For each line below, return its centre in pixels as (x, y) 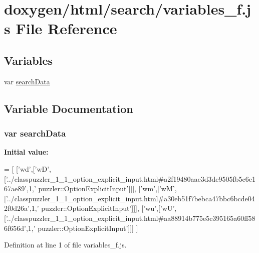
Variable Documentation (69, 108)
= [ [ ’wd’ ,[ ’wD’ (27, 168)
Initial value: (26, 152)
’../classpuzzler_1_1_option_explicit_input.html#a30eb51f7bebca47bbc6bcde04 (130, 198)
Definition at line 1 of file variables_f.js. (65, 245)
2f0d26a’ (17, 208)
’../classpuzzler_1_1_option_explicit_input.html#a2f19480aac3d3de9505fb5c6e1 (131, 178)
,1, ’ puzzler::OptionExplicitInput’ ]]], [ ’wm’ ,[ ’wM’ (101, 188)
